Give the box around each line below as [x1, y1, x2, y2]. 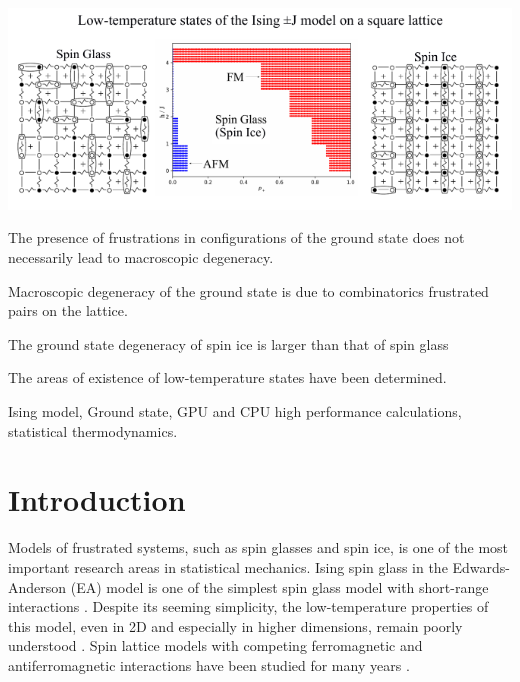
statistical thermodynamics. [8, 420, 178, 441]
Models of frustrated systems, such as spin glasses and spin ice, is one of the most [8, 537, 509, 558]
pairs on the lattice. [8, 300, 128, 321]
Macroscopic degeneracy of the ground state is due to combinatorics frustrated [8, 280, 489, 301]
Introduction [8, 479, 186, 520]
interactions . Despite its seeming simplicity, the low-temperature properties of [8, 596, 489, 617]
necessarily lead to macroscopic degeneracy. [8, 247, 274, 268]
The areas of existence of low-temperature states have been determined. [8, 367, 447, 388]
